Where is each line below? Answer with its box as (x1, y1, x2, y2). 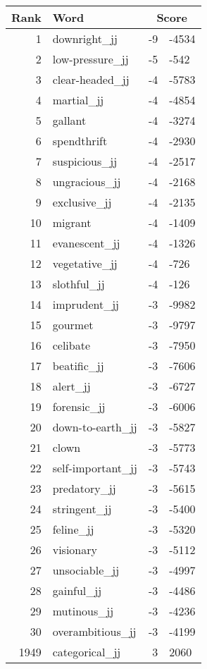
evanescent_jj (52, 235, 120, 251)
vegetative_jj (52, 255, 118, 271)
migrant (52, 214, 92, 231)
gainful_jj (52, 582, 102, 599)
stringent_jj (52, 501, 112, 517)
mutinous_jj (52, 603, 114, 619)
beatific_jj (52, 357, 104, 374)
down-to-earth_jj (52, 419, 137, 435)
